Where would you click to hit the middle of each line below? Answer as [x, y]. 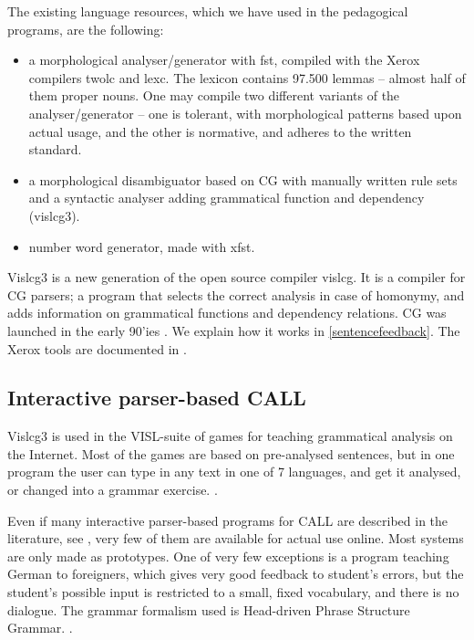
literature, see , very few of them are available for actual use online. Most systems [236, 538]
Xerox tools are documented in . [97, 348]
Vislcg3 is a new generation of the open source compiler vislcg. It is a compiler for [237, 277]
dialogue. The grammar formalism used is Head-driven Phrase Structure [209, 609]
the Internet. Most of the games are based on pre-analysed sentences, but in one [231, 453]
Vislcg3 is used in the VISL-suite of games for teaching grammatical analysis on [230, 436]
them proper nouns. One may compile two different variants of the [214, 95]
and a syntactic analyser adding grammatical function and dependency [227, 198]
